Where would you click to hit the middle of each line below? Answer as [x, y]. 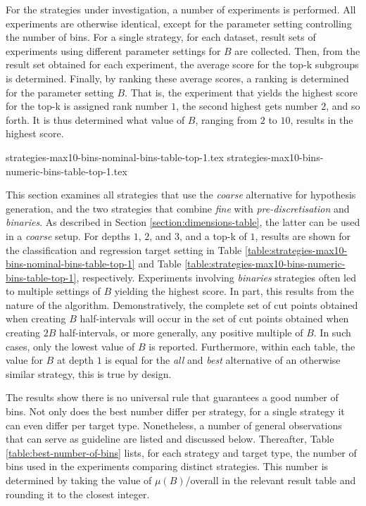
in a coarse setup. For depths [68, 235]
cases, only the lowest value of [70, 346]
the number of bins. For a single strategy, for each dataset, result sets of [161, 37]
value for [24, 360]
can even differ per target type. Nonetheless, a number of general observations [174, 425]
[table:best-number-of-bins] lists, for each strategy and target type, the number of [181, 452]
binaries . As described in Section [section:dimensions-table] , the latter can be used [183, 222]
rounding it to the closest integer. [78, 494]
